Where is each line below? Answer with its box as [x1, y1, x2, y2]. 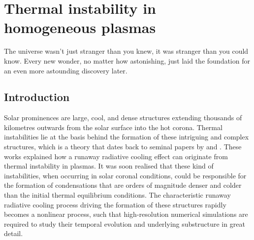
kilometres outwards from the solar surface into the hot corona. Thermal [4, 122, 222, 132]
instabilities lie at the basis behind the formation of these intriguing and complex [4, 132, 249, 142]
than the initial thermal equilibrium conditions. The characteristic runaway [4, 190, 231, 200]
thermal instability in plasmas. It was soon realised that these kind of [4, 161, 214, 171]
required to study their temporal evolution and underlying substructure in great [4, 218, 245, 229]
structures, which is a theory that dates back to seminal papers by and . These [4, 141, 242, 152]
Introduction [4, 89, 70, 104]
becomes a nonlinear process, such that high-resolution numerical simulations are [4, 209, 248, 219]
